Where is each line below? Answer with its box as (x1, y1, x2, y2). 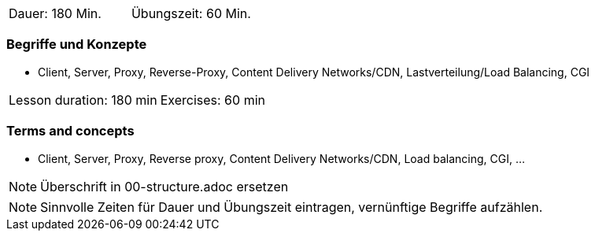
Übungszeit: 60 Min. (131, 6, 251, 21)
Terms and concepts (6, 123, 135, 139)
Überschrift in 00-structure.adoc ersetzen (40, 178, 289, 194)
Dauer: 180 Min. (9, 6, 102, 21)
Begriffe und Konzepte (6, 36, 147, 53)
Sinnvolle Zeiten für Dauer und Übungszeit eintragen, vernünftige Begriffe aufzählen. (40, 198, 543, 215)
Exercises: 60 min (160, 91, 265, 108)
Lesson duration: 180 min (9, 91, 157, 108)
